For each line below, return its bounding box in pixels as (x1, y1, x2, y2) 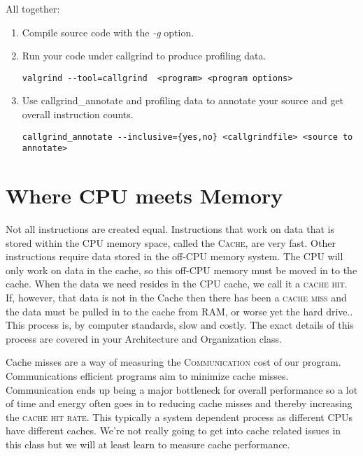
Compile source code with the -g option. (22, 24, 194, 39)
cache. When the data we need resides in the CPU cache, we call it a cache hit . (6, 276, 348, 291)
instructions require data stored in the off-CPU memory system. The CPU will (6, 249, 343, 264)
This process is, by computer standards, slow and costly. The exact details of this (6, 318, 354, 332)
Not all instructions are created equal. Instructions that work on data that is (6, 222, 334, 236)
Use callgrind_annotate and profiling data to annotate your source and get (22, 93, 344, 108)
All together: (6, 1, 60, 15)
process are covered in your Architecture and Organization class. (6, 331, 282, 345)
